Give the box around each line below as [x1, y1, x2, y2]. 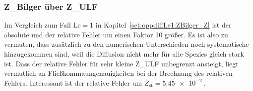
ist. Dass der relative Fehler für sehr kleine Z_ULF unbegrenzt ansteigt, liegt [4, 58, 239, 68]
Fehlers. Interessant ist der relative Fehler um [4, 77, 142, 88]
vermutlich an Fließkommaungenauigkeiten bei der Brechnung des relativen [4, 68, 233, 78]
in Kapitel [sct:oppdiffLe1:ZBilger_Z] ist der [95, 20, 232, 30]
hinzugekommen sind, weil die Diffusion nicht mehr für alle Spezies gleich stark [4, 49, 244, 59]
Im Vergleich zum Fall [4, 20, 71, 30]
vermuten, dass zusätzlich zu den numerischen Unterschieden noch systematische [4, 39, 249, 49]
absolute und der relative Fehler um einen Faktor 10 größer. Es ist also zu [4, 29, 228, 39]
